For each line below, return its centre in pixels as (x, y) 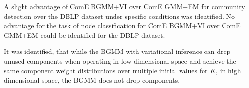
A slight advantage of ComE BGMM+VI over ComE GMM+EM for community (124, 6)
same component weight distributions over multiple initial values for (106, 70)
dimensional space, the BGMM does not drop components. (92, 80)
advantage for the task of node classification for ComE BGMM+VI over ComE (122, 26)
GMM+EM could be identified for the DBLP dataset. (85, 35)
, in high (228, 70)
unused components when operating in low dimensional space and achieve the (120, 61)
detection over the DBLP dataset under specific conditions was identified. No (120, 16)
